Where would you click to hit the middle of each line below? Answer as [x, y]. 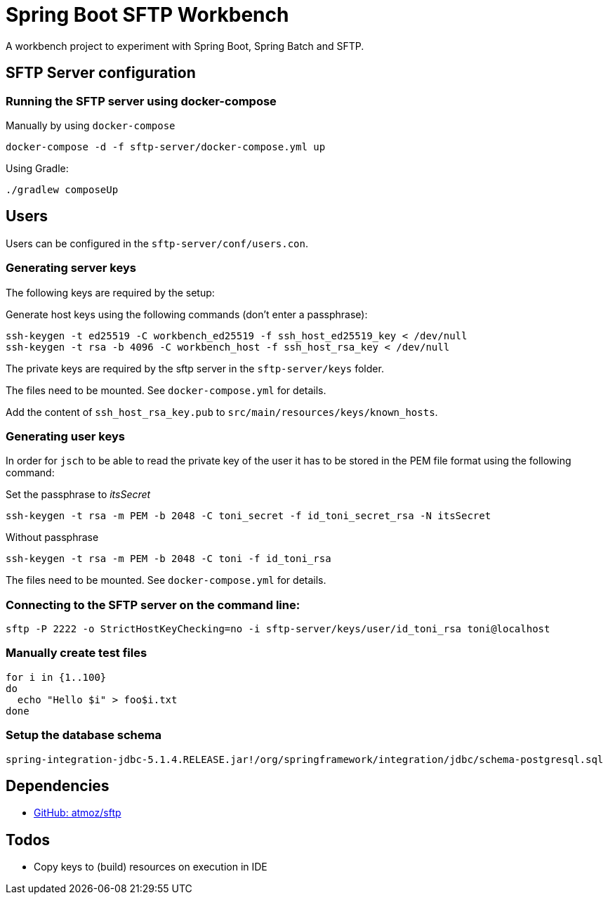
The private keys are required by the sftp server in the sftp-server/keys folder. [195, 368]
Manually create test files [77, 653]
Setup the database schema [84, 735]
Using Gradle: [37, 168]
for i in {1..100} [56, 677]
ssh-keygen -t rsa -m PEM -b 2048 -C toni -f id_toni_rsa [168, 559]
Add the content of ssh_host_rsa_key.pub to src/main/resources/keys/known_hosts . [222, 412]
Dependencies [58, 785]
